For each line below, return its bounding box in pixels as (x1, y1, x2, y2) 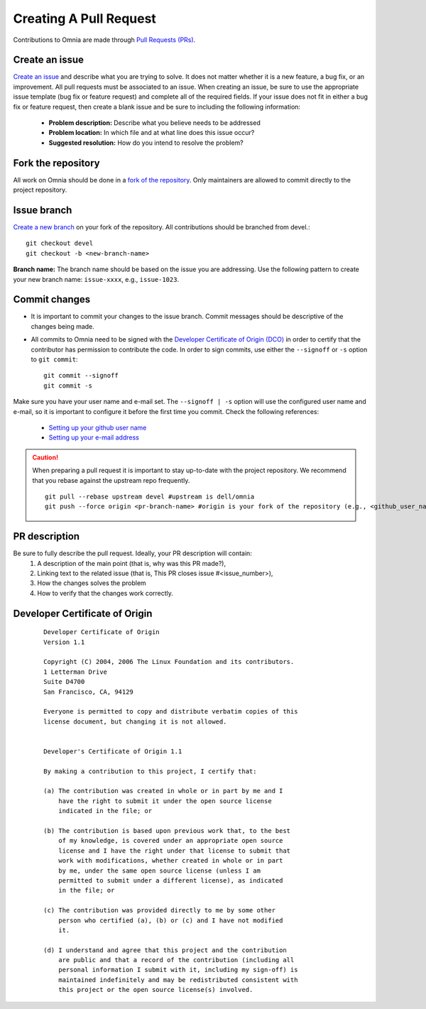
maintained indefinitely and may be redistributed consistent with (58, 976, 298, 983)
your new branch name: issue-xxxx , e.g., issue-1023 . (13, 275, 180, 283)
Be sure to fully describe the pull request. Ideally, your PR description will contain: (13, 549, 252, 557)
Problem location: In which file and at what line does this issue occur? (48, 129, 255, 137)
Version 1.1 (43, 638, 85, 646)
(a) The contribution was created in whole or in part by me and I (43, 787, 283, 795)
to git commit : (31, 355, 78, 364)
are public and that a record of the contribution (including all (58, 956, 295, 964)
